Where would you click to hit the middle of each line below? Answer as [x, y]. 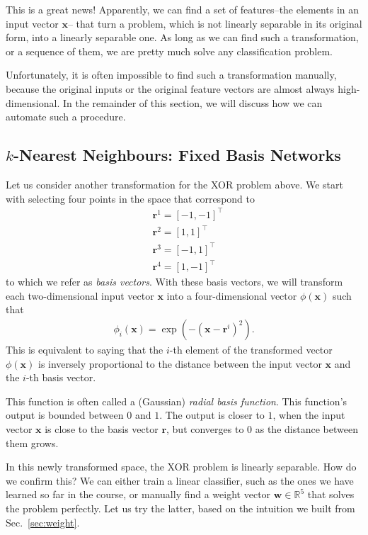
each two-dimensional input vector [80, 295]
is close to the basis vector [102, 429]
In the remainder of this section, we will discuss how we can [192, 102]
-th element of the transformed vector [251, 350]
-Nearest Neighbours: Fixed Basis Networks [177, 155]
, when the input [309, 415]
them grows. [32, 443]
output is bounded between [65, 415]
